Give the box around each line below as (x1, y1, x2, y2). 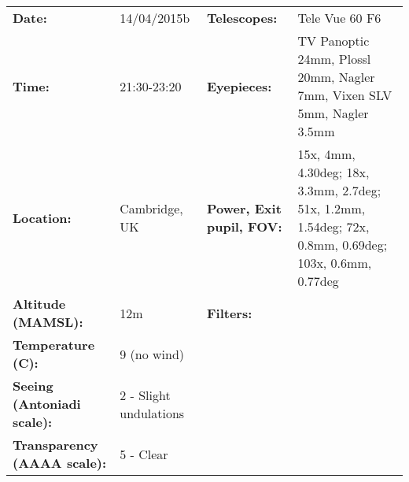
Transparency (13, 436, 98, 454)
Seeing (13, 376, 53, 395)
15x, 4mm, (297, 145, 356, 163)
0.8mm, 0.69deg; (297, 235, 388, 254)
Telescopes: (206, 9, 278, 27)
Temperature (13, 336, 95, 354)
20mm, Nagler (297, 68, 375, 86)
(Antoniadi (13, 395, 81, 413)
